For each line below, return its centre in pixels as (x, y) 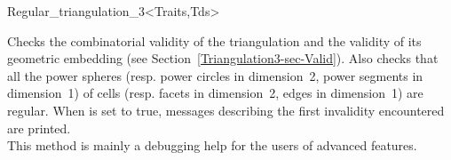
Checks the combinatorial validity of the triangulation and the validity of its (214, 40)
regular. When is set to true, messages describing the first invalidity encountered (226, 110)
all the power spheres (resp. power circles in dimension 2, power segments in (215, 75)
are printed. (39, 128)
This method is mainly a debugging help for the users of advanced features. (212, 145)
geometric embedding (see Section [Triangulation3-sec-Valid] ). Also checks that (223, 58)
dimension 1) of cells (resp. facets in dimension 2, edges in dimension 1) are (215, 93)
